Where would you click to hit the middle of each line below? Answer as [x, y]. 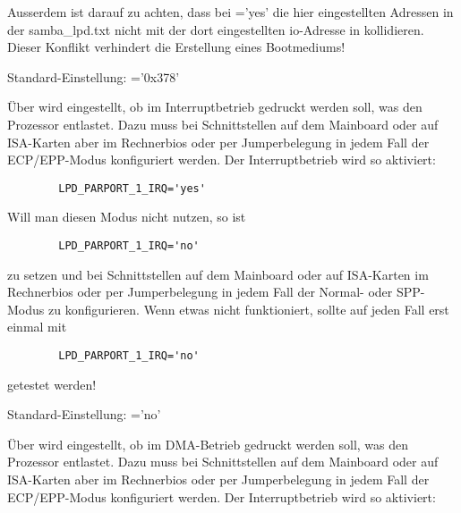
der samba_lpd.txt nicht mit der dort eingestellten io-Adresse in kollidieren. [216, 29]
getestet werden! [52, 384]
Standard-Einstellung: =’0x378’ [94, 76]
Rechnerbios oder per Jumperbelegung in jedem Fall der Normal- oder [200, 292]
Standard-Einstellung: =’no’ [84, 414]
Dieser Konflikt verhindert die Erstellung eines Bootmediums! [176, 47]
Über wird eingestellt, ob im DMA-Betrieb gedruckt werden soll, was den [208, 444]
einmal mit [37, 327]
